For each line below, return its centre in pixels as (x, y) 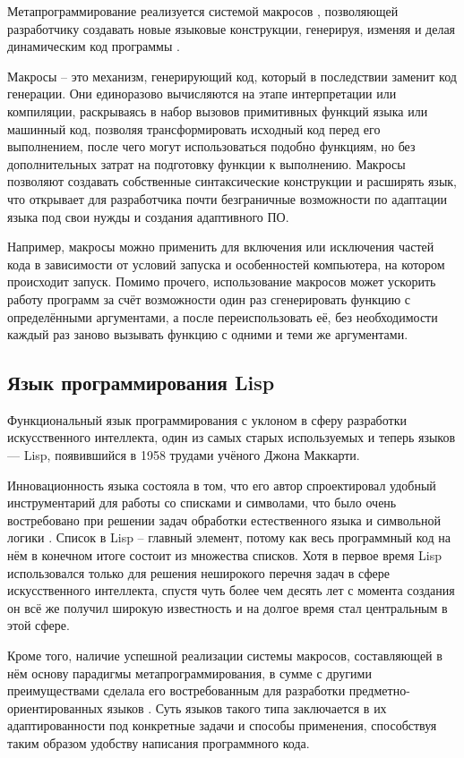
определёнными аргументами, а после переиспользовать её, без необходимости (223, 316)
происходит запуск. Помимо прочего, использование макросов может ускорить (222, 281)
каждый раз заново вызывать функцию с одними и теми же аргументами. (208, 334)
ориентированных (55, 707)
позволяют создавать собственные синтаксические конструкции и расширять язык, (232, 181)
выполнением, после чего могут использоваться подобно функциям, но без (211, 146)
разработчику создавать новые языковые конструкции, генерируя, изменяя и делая (232, 28)
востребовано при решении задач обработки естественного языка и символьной (224, 520)
